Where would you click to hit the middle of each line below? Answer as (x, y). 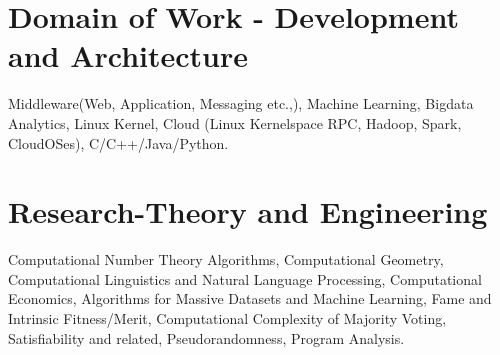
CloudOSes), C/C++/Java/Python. (118, 142)
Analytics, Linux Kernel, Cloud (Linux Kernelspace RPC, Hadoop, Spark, (235, 122)
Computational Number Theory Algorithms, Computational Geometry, (226, 259)
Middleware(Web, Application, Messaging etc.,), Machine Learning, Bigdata (241, 103)
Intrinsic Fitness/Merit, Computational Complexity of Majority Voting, (227, 318)
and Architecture (128, 55)
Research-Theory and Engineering (248, 211)
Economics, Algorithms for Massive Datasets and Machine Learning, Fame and (250, 298)
